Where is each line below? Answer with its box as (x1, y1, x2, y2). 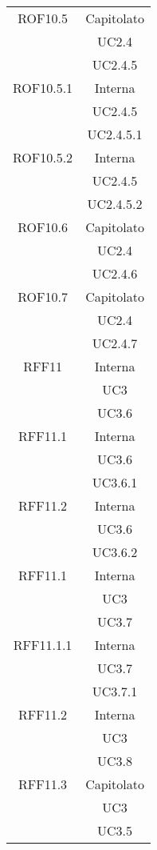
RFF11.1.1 (13, 635, 73, 654)
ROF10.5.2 (13, 148, 73, 166)
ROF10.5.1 (13, 78, 73, 97)
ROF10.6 (18, 218, 68, 236)
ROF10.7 (18, 287, 68, 306)
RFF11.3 (18, 775, 68, 793)
